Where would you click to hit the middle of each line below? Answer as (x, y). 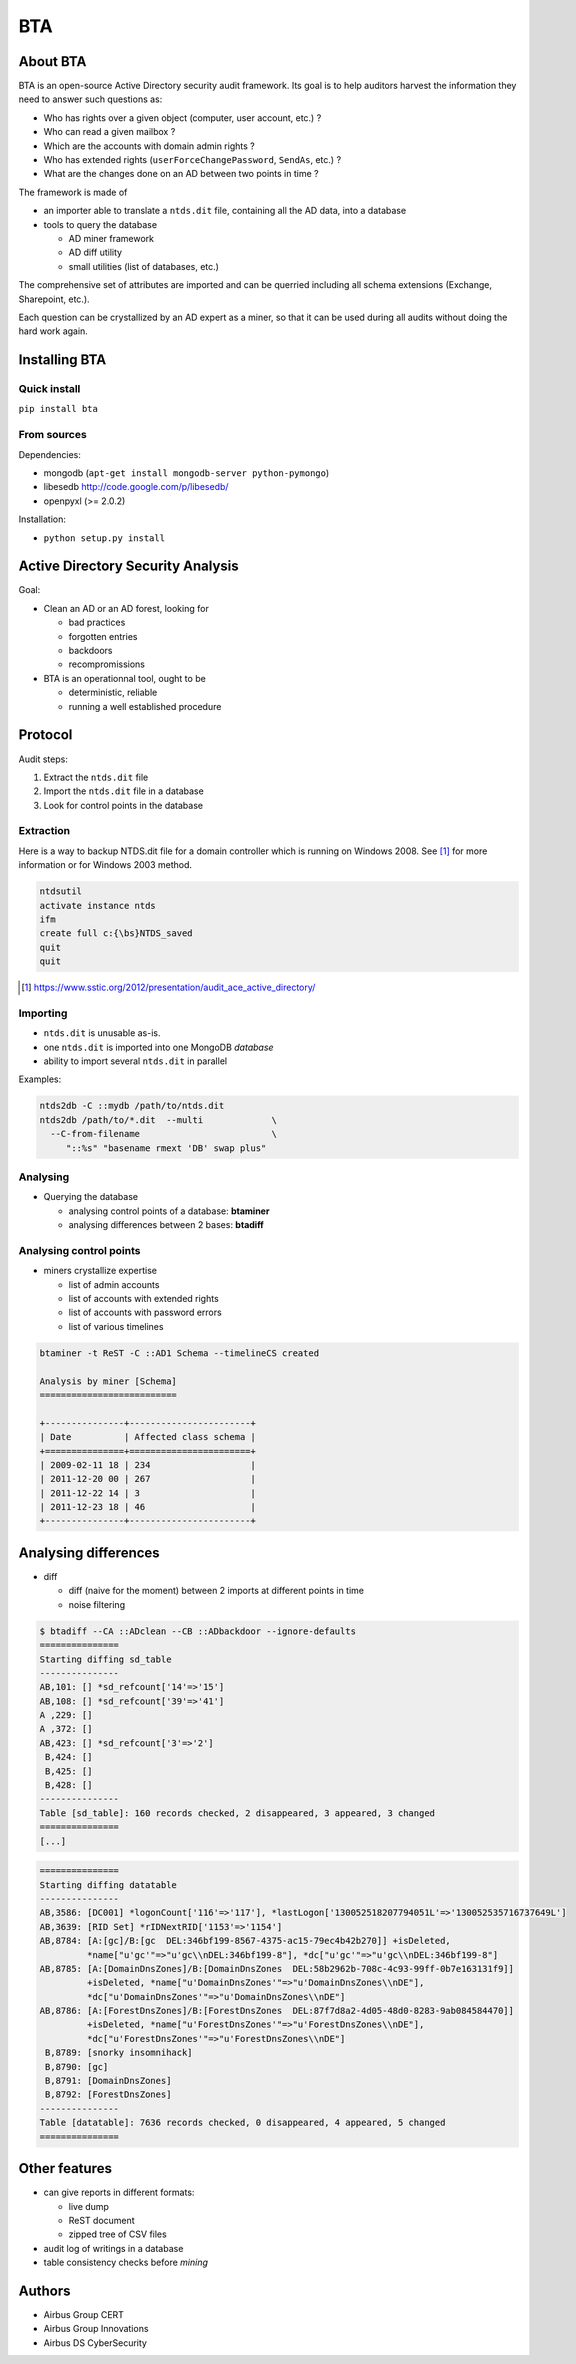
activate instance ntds (98, 905)
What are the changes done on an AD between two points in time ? (181, 174)
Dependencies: (50, 454)
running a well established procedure (145, 706)
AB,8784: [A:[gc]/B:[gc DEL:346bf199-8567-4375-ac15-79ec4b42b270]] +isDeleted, (245, 1941)
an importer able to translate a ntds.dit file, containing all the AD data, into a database (225, 211)
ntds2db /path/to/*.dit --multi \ (158, 1119)
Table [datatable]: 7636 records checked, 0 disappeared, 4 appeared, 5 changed (242, 2123)
